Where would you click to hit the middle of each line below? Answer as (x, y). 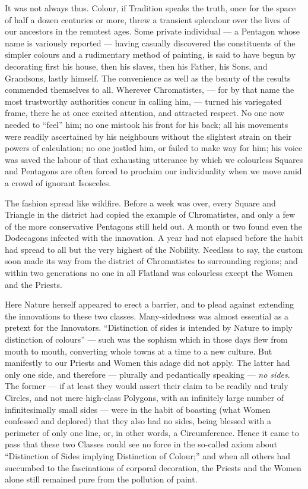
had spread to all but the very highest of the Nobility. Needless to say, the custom (154, 249)
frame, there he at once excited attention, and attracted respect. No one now (145, 113)
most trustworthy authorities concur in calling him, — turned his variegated (143, 101)
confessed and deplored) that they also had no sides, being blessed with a (138, 421)
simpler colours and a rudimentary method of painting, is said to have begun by (150, 54)
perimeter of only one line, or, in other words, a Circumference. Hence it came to (152, 432)
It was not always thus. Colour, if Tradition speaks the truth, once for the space (150, 8)
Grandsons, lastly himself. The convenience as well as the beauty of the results (148, 78)
